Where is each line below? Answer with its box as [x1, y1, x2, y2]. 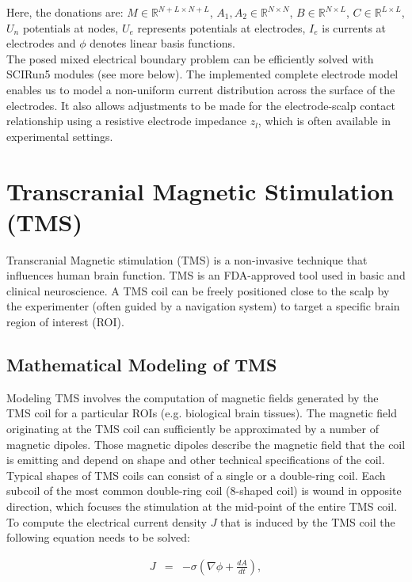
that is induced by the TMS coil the [220, 513, 395, 530]
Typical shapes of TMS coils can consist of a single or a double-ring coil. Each [6, 466, 386, 483]
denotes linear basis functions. [90, 35, 235, 51]
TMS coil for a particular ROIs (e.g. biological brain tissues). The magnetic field [6, 405, 397, 421]
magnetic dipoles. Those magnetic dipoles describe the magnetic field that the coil [6, 436, 406, 452]
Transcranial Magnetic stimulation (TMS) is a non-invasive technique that [6, 251, 368, 268]
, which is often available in [257, 112, 391, 129]
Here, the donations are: [6, 4, 124, 20]
